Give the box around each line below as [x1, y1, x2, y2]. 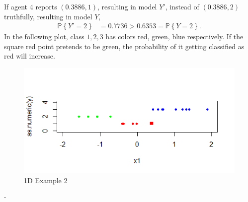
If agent [4, 1, 28, 11]
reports [35, 1, 57, 11]
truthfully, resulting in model [4, 11, 92, 21]
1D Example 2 [24, 175, 68, 185]
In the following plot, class [4, 31, 84, 42]
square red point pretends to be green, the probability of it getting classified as [4, 41, 245, 51]
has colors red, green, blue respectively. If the [105, 31, 244, 42]
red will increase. [4, 51, 55, 61]
